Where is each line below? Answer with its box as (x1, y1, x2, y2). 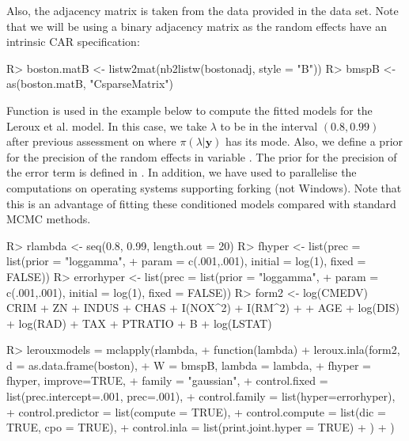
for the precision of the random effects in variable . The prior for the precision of (6, 148, 397, 165)
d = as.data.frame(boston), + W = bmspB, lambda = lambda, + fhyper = (6, 356, 371, 373)
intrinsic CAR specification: (6, 33, 140, 50)
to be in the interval (220, 117, 318, 134)
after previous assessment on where (6, 133, 176, 150)
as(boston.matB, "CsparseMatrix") (6, 75, 173, 92)
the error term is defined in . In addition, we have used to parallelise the (6, 164, 357, 181)
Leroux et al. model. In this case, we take (6, 117, 207, 134)
